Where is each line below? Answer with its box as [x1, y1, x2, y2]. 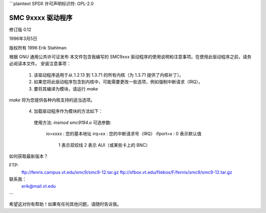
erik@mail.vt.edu [21, 183, 56, 189]
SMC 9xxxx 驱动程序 [9, 13, 73, 22]
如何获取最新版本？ [9, 153, 48, 159]
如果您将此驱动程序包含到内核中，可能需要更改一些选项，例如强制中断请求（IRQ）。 [33, 79, 203, 85]
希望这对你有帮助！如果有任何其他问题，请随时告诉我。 [9, 201, 122, 207]
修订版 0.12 [9, 26, 32, 32]
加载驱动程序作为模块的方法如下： [33, 108, 103, 114]
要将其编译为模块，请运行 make [33, 85, 99, 91]
